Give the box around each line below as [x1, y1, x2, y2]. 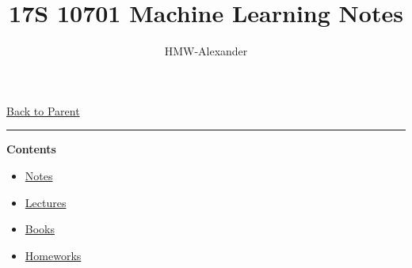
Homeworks [25, 247, 82, 263]
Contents [6, 141, 56, 157]
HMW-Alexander [164, 43, 248, 59]
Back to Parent [6, 102, 80, 119]
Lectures [25, 194, 67, 210]
